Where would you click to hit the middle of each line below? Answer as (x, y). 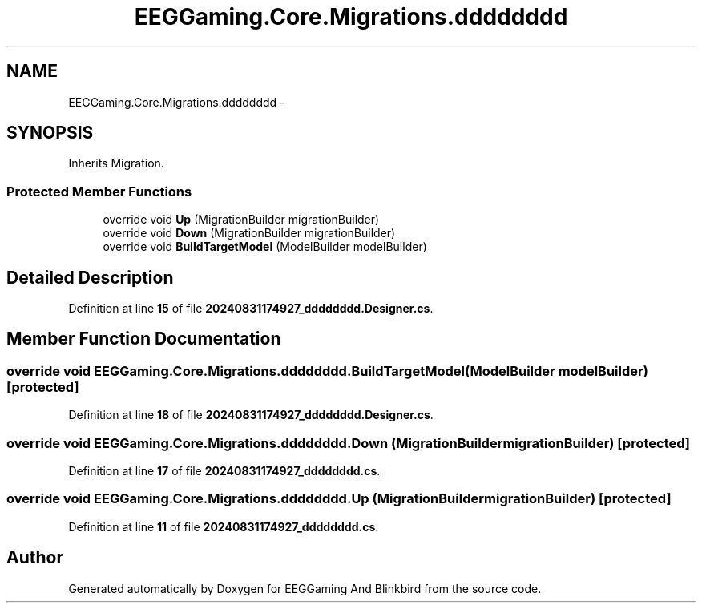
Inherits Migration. (116, 163)
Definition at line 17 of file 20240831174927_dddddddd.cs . (224, 471)
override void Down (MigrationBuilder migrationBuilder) (249, 233)
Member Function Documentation (144, 339)
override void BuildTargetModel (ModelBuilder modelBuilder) (265, 247)
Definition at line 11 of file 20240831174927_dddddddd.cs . (224, 526)
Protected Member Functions (99, 191)
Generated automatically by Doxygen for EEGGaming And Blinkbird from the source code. (305, 588)
